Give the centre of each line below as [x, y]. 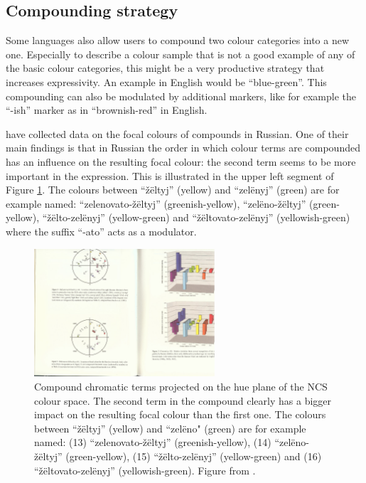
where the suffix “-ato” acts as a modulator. [101, 231]
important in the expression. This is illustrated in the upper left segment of [170, 175]
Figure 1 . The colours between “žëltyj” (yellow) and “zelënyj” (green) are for [173, 190]
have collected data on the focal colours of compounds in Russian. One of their [177, 133]
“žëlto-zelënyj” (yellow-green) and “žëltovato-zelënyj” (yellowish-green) [196, 217]
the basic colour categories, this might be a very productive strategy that [165, 68]
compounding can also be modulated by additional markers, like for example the [181, 96]
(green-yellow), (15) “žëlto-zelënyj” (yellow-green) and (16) [194, 456]
